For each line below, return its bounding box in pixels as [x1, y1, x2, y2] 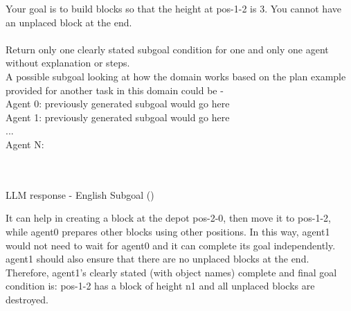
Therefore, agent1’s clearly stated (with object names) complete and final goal [6, 265, 337, 279]
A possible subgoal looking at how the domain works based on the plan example [6, 69, 346, 83]
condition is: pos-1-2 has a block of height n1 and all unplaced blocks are [6, 278, 315, 293]
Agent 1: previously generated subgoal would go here [6, 109, 230, 124]
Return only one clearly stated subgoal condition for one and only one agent [6, 42, 329, 56]
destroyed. [6, 292, 48, 306]
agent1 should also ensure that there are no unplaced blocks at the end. [6, 251, 309, 266]
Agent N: [6, 136, 44, 151]
